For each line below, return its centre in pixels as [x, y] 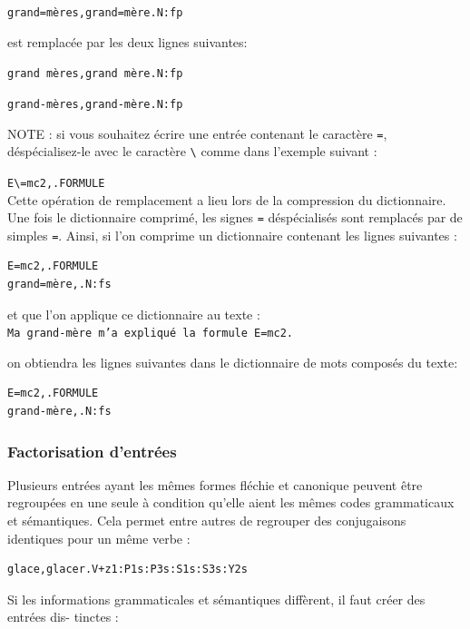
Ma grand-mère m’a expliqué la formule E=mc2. [150, 334]
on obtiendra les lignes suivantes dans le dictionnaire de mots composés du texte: [233, 362]
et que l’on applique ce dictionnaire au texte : [134, 314]
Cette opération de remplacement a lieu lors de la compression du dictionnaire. [227, 199]
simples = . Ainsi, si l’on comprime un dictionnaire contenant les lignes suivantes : [232, 235]
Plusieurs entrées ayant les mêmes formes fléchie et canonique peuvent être [215, 484]
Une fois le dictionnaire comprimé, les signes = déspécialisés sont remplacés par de [235, 217]
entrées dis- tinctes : [63, 617]
